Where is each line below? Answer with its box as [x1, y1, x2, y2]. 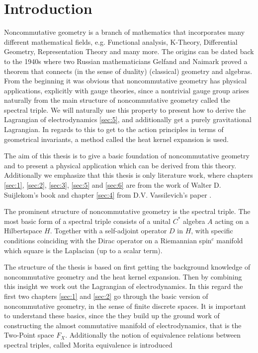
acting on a [215, 215, 249, 226]
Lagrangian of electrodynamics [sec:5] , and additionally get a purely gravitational [4, 114, 252, 125]
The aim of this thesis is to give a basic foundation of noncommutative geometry [4, 150, 250, 161]
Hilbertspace [4, 225, 42, 236]
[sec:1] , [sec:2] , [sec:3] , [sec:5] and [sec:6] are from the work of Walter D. [4, 180, 221, 190]
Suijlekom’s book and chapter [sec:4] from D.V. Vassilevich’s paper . [4, 189, 212, 200]
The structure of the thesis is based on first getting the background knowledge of [4, 262, 251, 272]
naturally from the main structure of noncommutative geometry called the [4, 95, 230, 105]
